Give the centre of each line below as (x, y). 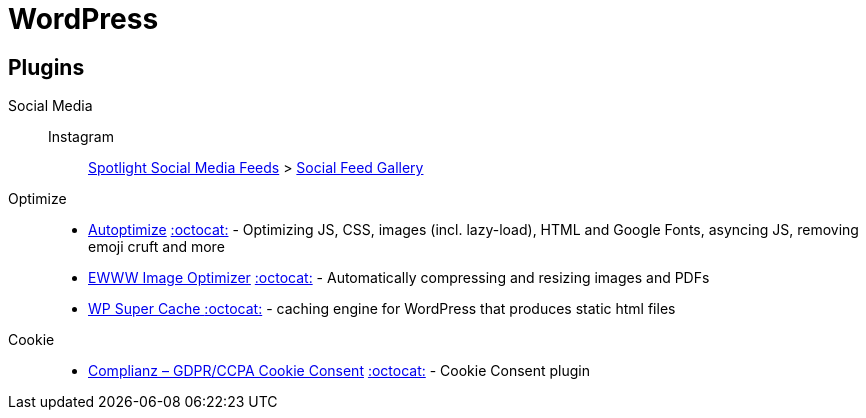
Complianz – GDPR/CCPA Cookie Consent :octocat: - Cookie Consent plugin (339, 371)
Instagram (81, 137)
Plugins (46, 67)
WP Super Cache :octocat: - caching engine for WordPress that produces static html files (382, 309)
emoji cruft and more (156, 247)
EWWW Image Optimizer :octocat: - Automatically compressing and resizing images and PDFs (399, 278)
